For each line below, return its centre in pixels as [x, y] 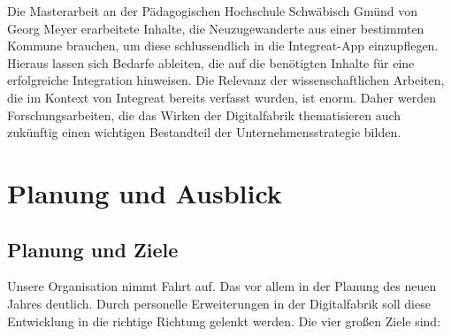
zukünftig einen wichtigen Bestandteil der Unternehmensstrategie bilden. [204, 132]
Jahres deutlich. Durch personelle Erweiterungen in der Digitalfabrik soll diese [219, 303]
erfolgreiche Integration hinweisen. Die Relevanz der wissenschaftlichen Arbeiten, [226, 80]
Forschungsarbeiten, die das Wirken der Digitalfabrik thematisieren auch [204, 115]
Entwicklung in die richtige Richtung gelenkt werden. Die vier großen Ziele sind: [224, 321]
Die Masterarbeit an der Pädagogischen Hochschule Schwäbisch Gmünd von [213, 11]
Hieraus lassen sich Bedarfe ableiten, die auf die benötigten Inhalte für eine [211, 62]
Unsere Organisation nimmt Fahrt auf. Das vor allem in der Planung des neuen [222, 286]
